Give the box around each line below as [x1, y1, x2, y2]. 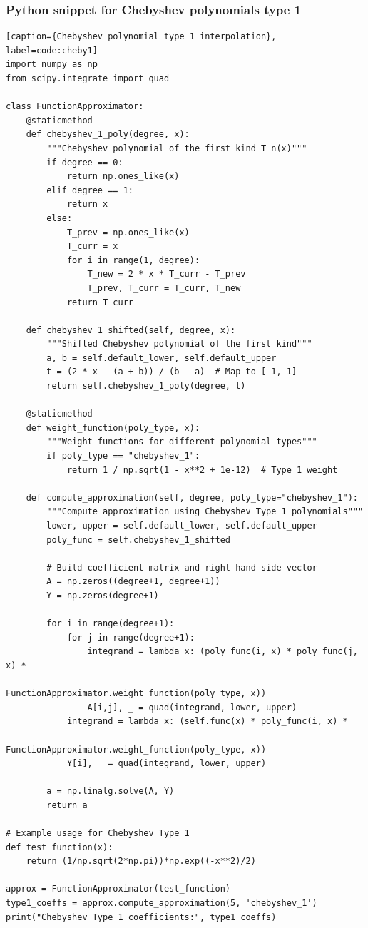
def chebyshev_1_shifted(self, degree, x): [26, 325, 236, 335]
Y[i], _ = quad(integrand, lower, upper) [66, 758, 267, 769]
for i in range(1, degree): [66, 255, 200, 265]
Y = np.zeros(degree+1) [46, 590, 159, 601]
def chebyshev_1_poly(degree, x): [26, 129, 190, 140]
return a [46, 800, 88, 810]
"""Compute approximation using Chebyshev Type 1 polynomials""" [46, 506, 364, 517]
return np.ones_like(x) [66, 171, 180, 182]
